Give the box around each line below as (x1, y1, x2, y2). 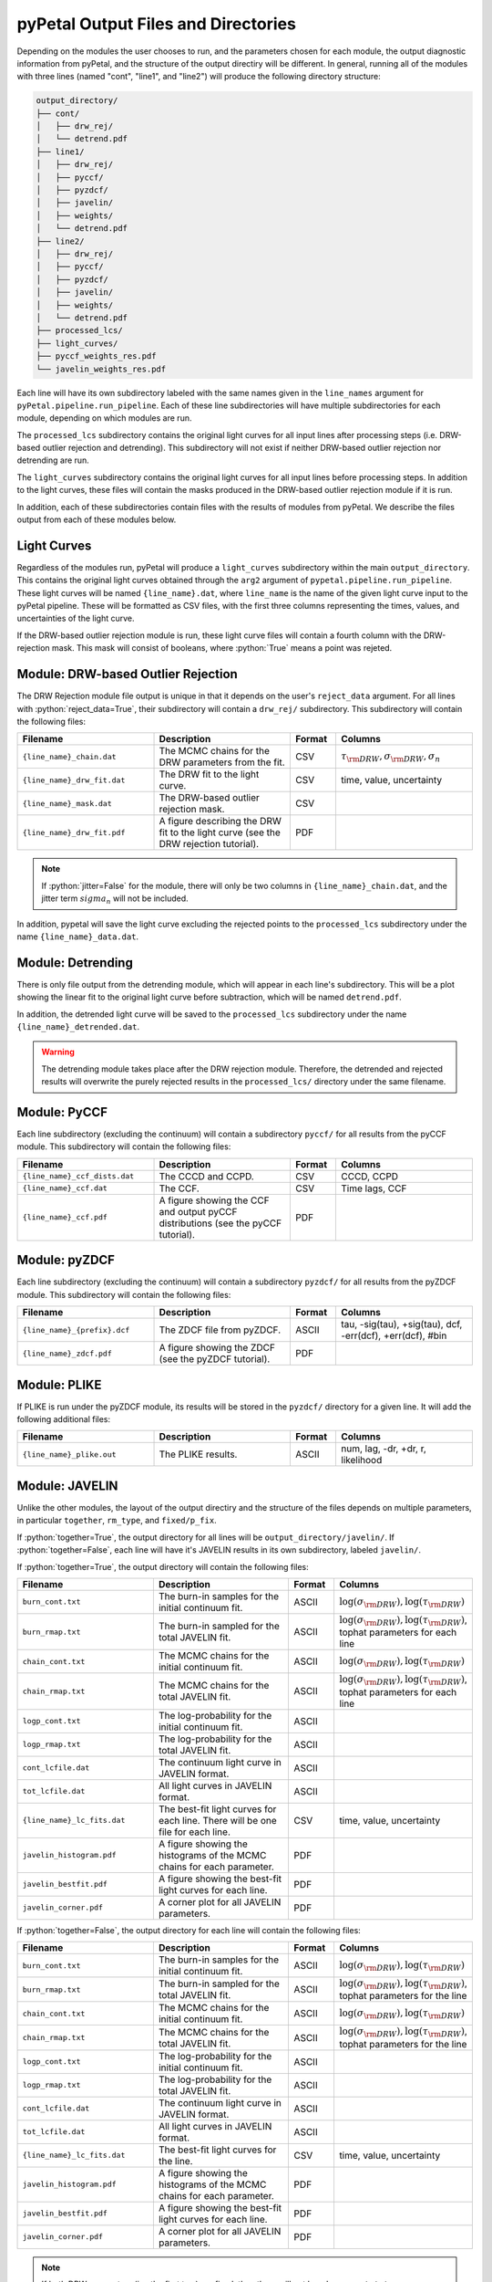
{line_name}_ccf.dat (22, 1183, 108, 1193)
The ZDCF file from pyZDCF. (159, 1324, 282, 1336)
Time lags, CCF (341, 1182, 407, 1195)
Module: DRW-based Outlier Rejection (16, 666, 239, 682)
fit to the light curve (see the (159, 826, 282, 839)
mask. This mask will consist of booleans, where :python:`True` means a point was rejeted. (51, 643, 393, 654)
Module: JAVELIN (16, 1478, 118, 1493)
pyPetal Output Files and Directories (16, 14, 296, 34)
